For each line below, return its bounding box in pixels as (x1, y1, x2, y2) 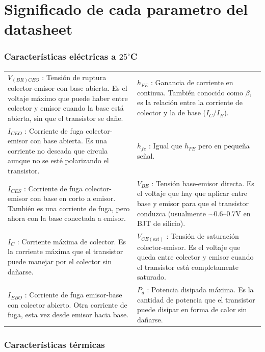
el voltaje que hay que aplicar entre (137, 188, 247, 198)
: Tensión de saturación (166, 231, 239, 241)
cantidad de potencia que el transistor (137, 294, 255, 305)
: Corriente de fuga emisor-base (24, 289, 122, 300)
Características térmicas (4, 338, 105, 351)
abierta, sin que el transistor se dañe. (8, 112, 123, 123)
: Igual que (148, 140, 182, 151)
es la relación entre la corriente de (137, 97, 243, 108)
